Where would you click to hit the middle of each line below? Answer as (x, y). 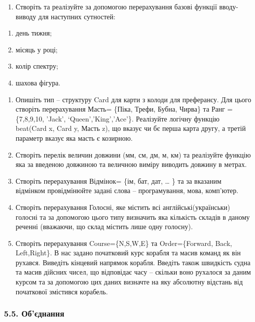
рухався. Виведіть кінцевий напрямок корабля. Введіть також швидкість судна (133, 262)
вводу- (229, 6)
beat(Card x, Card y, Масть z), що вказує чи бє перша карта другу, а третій (131, 128)
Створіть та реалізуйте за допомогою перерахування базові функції (116, 6)
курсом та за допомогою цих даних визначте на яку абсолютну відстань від (129, 282)
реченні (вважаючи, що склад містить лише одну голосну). (104, 226)
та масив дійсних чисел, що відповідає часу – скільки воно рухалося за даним (133, 272)
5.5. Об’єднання (34, 313)
